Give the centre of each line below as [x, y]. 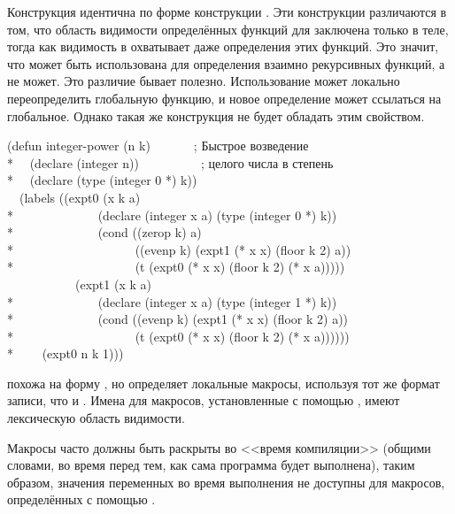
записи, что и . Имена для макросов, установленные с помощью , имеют [204, 400]
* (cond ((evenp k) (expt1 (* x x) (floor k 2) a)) [178, 319]
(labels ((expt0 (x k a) [80, 197]
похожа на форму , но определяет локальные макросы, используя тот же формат [224, 383]
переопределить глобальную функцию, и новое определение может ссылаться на [224, 98]
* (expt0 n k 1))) [66, 353]
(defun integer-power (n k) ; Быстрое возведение [158, 146]
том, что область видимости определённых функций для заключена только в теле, [228, 29]
